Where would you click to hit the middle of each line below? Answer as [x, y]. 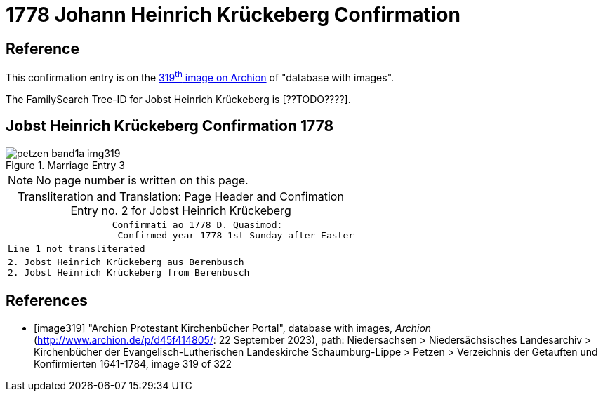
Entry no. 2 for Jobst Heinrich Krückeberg [181, 210]
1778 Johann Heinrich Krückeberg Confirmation [233, 15]
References [47, 301]
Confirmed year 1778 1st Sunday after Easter [236, 235]
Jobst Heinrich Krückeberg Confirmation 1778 [170, 126]
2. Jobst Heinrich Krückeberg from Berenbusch [129, 272]
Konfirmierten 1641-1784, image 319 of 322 [133, 363]
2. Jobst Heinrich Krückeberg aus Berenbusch [126, 262]
